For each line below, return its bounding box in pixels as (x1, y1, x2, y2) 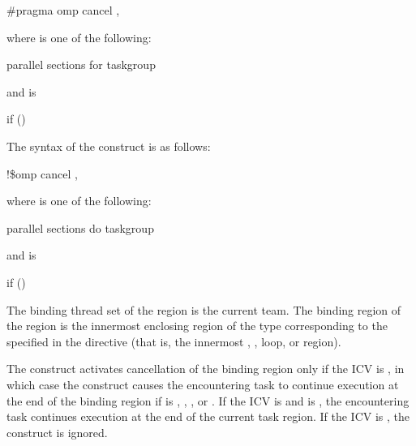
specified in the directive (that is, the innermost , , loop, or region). (6, 332, 341, 350)
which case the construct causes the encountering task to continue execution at (6, 375, 399, 392)
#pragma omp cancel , (6, 2, 120, 18)
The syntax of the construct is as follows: (6, 137, 211, 154)
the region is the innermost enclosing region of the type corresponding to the (6, 317, 388, 334)
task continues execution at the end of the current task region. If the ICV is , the (6, 408, 410, 425)
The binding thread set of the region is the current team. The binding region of (6, 301, 401, 318)
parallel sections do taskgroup (6, 219, 154, 236)
